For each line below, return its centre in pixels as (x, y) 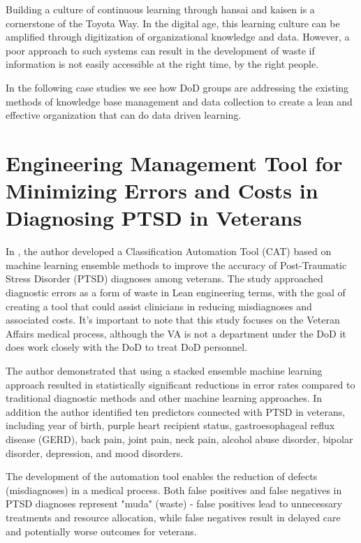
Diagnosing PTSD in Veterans (154, 218)
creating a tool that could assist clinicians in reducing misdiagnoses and (159, 306)
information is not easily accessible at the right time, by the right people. (162, 64)
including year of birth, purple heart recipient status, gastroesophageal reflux (170, 425)
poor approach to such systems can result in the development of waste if (160, 50)
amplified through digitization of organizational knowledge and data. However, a (178, 37)
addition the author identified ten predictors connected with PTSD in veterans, (176, 411)
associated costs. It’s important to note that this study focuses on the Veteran (173, 320)
